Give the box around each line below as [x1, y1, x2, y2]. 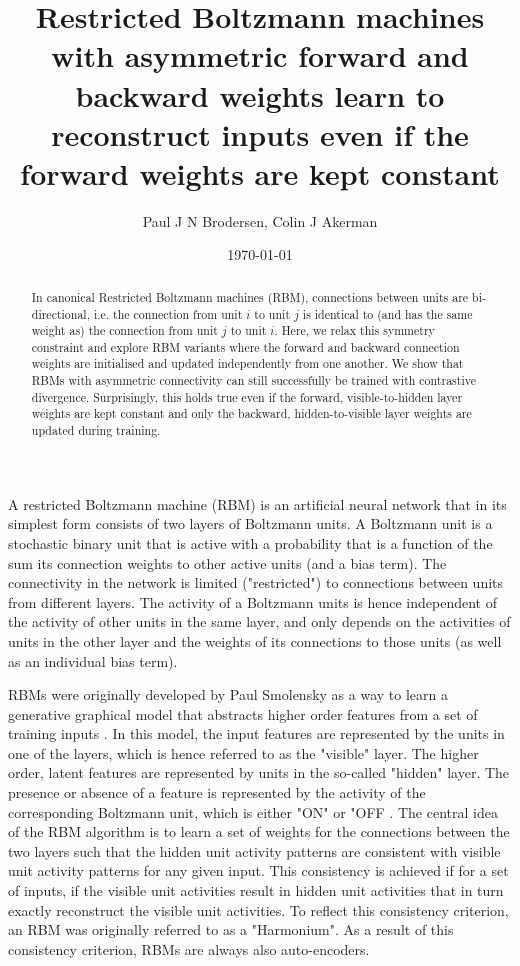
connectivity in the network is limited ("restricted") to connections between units [8, 572, 504, 593]
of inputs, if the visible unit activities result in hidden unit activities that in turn [8, 880, 504, 901]
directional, [31, 305, 90, 322]
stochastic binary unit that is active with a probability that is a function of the [8, 532, 493, 553]
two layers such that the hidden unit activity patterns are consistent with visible [8, 840, 501, 861]
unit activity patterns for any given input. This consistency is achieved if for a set [8, 860, 509, 881]
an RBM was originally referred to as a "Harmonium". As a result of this [8, 919, 454, 940]
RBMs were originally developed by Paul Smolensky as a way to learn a [8, 684, 448, 705]
